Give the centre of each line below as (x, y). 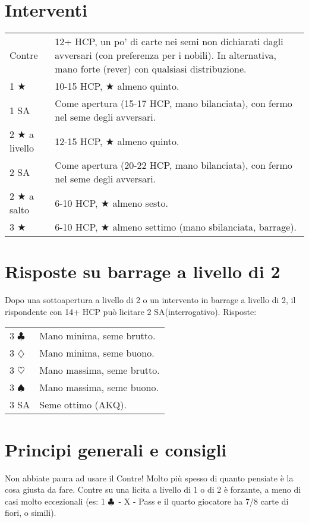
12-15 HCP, (79, 141)
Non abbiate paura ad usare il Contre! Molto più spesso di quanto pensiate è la (149, 478)
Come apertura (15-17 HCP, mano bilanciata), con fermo (174, 103)
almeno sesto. (140, 203)
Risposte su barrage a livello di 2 (143, 271)
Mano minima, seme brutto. (97, 336)
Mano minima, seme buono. (97, 353)
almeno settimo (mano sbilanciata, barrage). (205, 227)
